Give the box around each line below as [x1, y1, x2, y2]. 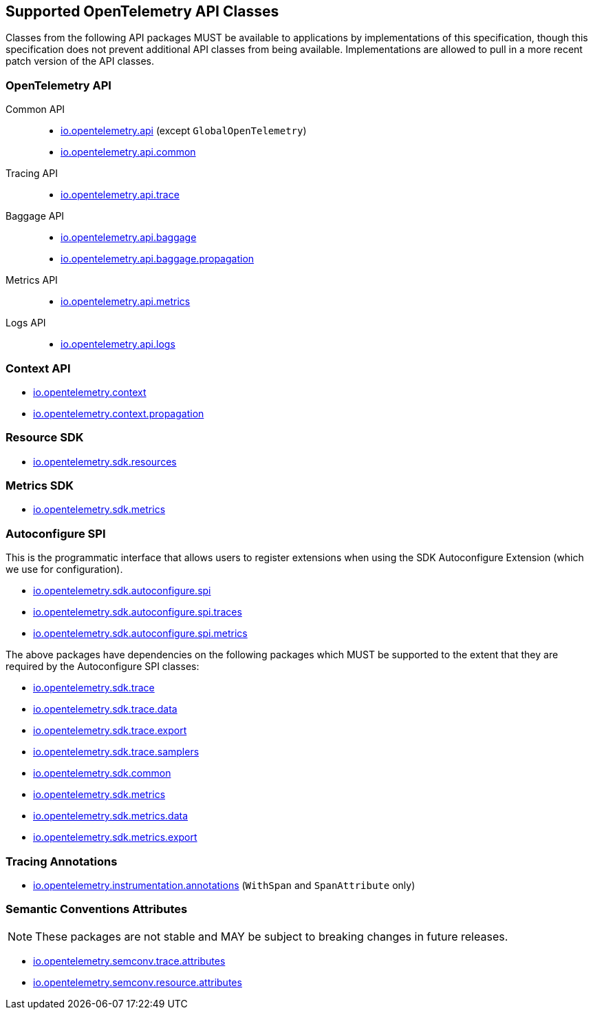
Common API [6, 103, 65, 116]
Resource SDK [6, 430, 84, 445]
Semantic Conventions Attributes [6, 902, 188, 917]
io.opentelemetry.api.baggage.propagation [61, 253, 255, 265]
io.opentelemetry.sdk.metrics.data [33, 810, 188, 822]
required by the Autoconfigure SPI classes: [6, 660, 200, 673]
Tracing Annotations [6, 854, 118, 868]
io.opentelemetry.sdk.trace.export [33, 724, 187, 737]
